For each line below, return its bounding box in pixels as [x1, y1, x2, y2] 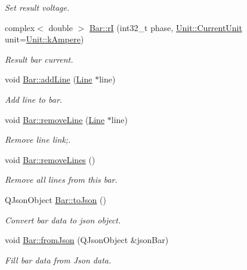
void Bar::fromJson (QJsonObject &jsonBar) [5, 234, 169, 246]
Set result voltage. [5, 1, 70, 13]
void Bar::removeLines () [5, 153, 95, 165]
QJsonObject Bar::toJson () [5, 193, 106, 205]
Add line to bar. [5, 93, 63, 105]
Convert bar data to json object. [5, 213, 121, 226]
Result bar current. [5, 53, 73, 65]
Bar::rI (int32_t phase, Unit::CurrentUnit [89, 21, 242, 33]
